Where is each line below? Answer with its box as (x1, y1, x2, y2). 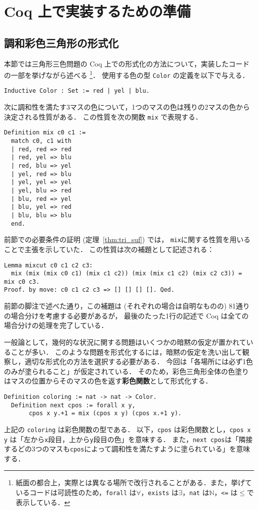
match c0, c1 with (11, 137, 72, 145)
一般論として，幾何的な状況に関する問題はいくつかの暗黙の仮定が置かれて (4, 336, 247, 347)
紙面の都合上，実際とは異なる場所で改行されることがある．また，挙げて (15, 477, 252, 488)
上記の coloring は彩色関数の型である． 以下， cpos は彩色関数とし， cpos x (4, 424, 251, 434)
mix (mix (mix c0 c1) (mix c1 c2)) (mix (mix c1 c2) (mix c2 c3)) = (11, 270, 242, 277)
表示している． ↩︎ (15, 497, 70, 507)
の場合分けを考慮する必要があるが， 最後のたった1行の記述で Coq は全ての (4, 310, 249, 320)
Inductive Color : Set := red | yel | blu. (4, 87, 150, 95)
